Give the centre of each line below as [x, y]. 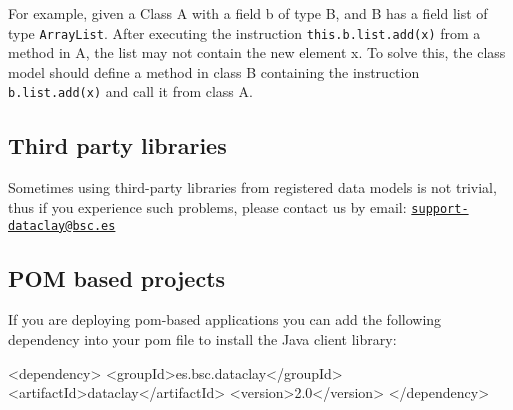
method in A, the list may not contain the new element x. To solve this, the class [257, 52]
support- [440, 208]
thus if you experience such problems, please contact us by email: [207, 206]
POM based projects [117, 277]
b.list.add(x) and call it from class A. [130, 91]
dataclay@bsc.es [62, 225]
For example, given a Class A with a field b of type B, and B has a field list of [248, 13]
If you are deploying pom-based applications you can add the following [225, 319]
